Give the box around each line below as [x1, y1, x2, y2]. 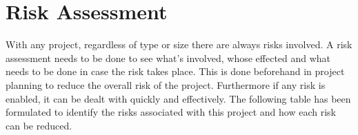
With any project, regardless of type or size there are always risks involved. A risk [6, 37, 352, 52]
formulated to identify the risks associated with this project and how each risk [6, 105, 336, 119]
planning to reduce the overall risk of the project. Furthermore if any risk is [6, 77, 326, 92]
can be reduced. [6, 118, 72, 132]
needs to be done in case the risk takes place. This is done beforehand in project [6, 64, 345, 79]
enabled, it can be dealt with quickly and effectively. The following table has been [6, 91, 351, 105]
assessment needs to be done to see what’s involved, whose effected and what [6, 50, 331, 65]
